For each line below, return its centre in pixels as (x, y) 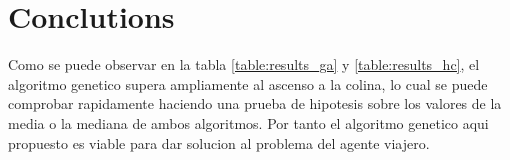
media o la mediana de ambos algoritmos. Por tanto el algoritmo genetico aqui (248, 122)
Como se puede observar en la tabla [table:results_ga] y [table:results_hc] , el (244, 64)
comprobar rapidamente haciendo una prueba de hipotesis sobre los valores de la (255, 103)
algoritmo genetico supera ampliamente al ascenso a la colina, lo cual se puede (248, 83)
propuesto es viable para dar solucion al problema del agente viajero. (219, 142)
